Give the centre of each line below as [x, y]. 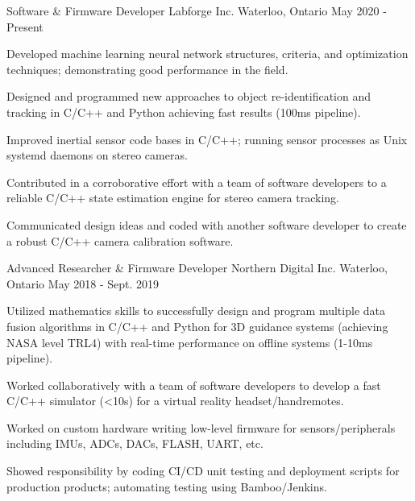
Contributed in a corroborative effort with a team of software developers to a [197, 182]
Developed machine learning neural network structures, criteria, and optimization [207, 54]
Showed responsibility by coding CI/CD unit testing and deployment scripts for [203, 471]
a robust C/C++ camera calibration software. [120, 240]
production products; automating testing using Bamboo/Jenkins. [167, 486]
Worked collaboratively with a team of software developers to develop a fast [194, 385]
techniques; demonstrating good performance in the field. [147, 69]
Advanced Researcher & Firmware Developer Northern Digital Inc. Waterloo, [197, 268]
